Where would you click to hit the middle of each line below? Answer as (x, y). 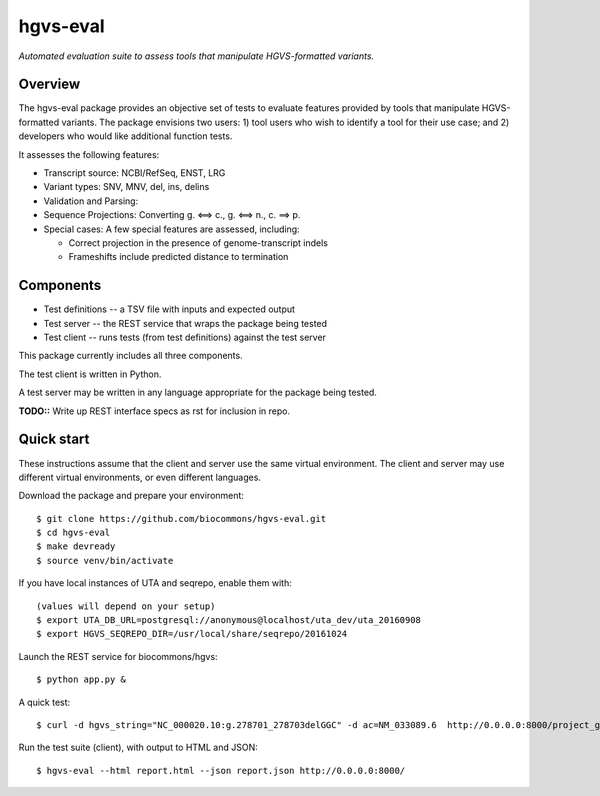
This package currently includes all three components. (131, 356)
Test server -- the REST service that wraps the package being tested (185, 323)
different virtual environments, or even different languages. (140, 477)
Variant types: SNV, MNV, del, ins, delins (126, 187)
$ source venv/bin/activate (105, 560)
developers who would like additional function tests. (125, 136)
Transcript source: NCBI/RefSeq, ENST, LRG (134, 173)
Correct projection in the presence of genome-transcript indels (198, 242)
